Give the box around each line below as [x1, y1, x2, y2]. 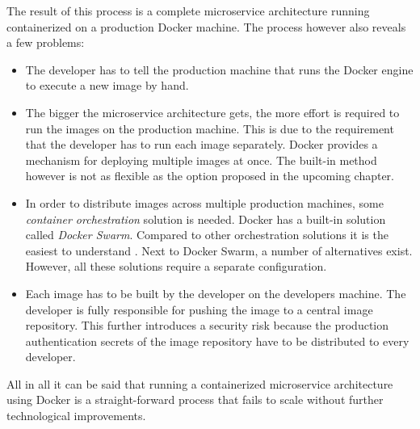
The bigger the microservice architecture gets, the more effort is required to [25, 103, 400, 120]
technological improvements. [6, 407, 146, 424]
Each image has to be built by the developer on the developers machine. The [25, 284, 406, 301]
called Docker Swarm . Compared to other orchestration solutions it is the [25, 226, 388, 243]
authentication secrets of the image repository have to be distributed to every [25, 332, 409, 349]
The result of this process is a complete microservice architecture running [6, 2, 370, 19]
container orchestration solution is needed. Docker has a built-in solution [25, 210, 386, 227]
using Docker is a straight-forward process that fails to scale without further [6, 391, 384, 408]
